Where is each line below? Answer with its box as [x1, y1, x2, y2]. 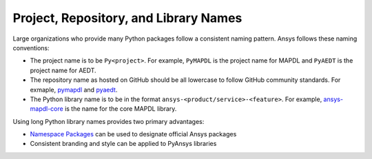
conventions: [12, 43, 50, 52]
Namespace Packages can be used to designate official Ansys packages [30, 130, 237, 138]
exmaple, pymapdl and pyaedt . [30, 85, 118, 94]
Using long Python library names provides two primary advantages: [12, 117, 205, 125]
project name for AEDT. [30, 66, 96, 74]
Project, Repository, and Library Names [12, 10, 242, 25]
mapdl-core [30, 105, 63, 113]
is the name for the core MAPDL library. [64, 105, 177, 113]
